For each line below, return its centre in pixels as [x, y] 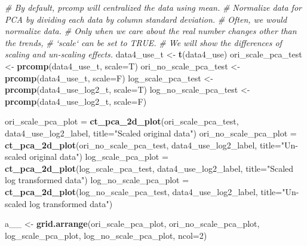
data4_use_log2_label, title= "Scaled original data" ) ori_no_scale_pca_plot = [151, 133]
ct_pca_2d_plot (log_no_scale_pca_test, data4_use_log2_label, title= [144, 191]
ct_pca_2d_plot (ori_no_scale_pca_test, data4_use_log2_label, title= [143, 145]
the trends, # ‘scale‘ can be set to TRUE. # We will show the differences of [143, 42]
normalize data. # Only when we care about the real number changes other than [151, 31]
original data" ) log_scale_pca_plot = [99, 157]
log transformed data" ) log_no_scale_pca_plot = [97, 180]
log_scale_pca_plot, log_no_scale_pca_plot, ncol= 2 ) [106, 235]
